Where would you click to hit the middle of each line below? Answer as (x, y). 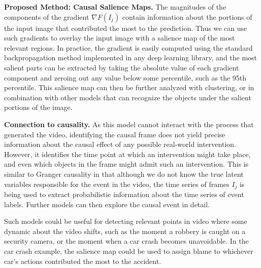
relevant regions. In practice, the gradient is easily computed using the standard (128, 47)
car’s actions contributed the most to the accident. (83, 261)
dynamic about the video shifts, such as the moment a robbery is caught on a (125, 231)
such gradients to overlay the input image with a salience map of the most (120, 38)
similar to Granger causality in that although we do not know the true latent (124, 174)
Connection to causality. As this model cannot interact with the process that (129, 124)
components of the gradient (47, 16)
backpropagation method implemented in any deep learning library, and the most (131, 58)
